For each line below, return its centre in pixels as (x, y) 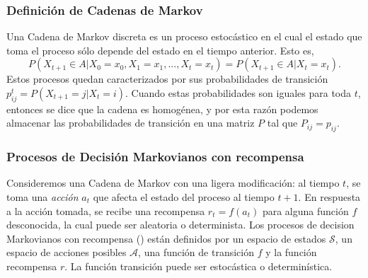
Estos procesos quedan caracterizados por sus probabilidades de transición (167, 79)
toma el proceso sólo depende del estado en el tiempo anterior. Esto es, (160, 50)
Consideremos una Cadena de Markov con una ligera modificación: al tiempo (173, 183)
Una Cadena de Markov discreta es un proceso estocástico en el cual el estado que (184, 36)
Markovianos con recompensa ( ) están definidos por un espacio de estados (166, 238)
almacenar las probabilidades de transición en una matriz (131, 123)
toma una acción (42, 197)
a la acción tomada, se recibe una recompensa (106, 210)
